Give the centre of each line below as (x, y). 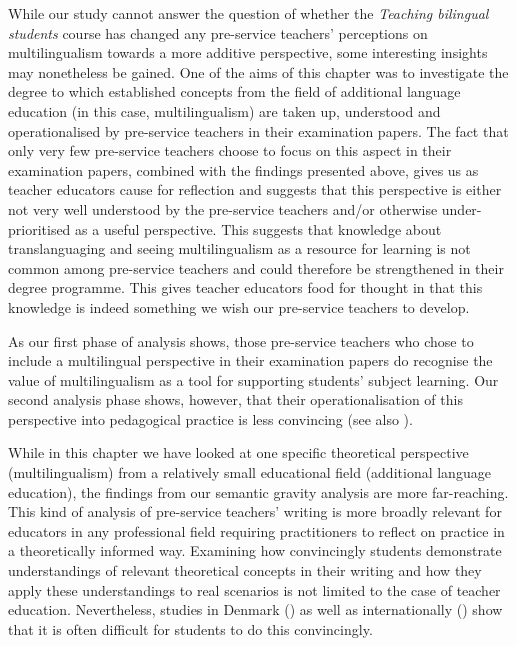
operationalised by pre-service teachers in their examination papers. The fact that (258, 130)
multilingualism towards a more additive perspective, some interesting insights (248, 52)
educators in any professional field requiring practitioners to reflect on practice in (256, 530)
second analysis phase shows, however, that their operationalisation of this (235, 399)
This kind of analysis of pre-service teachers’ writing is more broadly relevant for (255, 511)
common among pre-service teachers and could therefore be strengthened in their (256, 267)
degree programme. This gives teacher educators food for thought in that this (245, 287)
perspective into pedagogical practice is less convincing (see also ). (210, 418)
